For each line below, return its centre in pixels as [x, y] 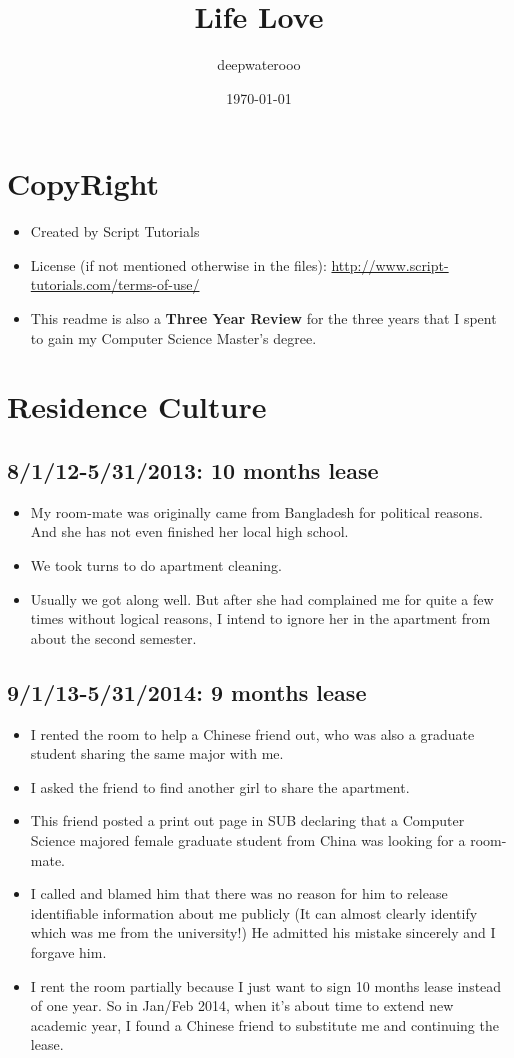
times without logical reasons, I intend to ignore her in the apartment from [260, 618]
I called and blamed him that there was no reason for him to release [239, 893]
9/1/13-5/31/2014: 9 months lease [187, 691]
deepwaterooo [259, 64]
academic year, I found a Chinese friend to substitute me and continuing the [264, 1024]
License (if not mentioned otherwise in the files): [178, 264]
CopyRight [83, 183]
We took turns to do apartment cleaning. [156, 564]
